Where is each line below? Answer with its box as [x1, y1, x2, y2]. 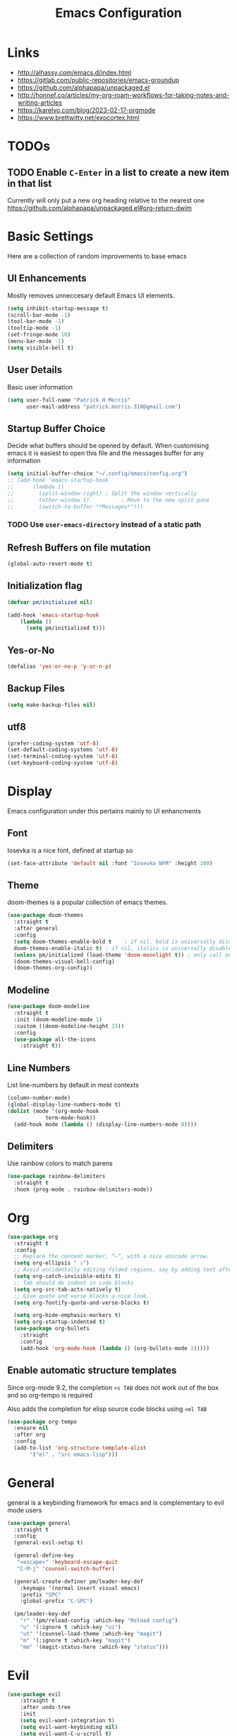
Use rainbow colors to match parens [7, 1159, 113, 1167]
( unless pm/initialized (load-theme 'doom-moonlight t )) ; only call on [13, 951, 232, 959]
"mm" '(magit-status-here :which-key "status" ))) [20, 1643, 169, 1650]
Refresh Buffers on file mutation [7, 542, 151, 554]
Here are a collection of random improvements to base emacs [7, 251, 187, 260]
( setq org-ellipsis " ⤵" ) [13, 1260, 90, 1267]
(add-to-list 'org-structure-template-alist [13, 1444, 147, 1452]
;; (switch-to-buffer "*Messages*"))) [7, 503, 143, 510]
